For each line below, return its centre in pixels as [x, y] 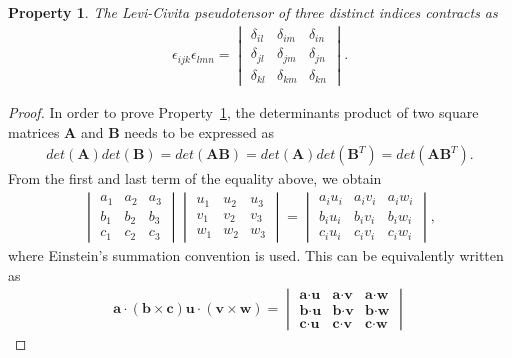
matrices [34, 131]
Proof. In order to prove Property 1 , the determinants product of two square [243, 112]
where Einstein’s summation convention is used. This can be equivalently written [256, 255]
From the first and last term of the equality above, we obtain [195, 178]
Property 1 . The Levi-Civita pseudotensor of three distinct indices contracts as [253, 12]
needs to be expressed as [199, 131]
